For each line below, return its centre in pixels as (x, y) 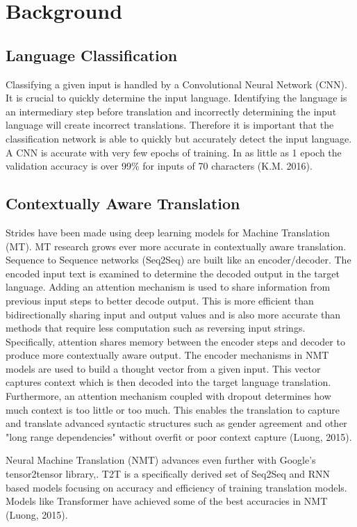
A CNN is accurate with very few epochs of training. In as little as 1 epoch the (174, 152)
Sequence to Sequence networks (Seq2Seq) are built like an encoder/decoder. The (178, 260)
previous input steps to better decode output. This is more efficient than (160, 300)
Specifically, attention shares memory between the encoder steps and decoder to (175, 341)
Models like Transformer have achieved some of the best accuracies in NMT (167, 501)
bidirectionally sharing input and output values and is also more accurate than (173, 314)
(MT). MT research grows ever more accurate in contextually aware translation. (176, 246)
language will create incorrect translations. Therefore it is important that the (170, 125)
